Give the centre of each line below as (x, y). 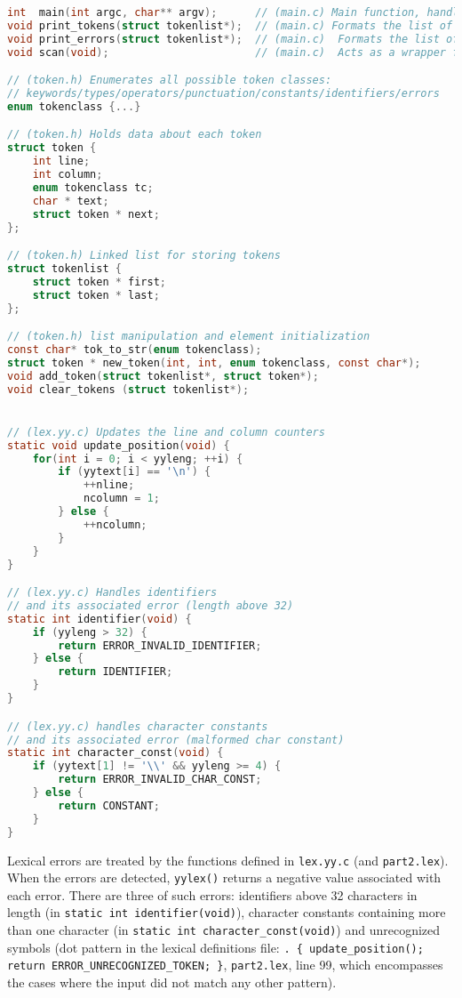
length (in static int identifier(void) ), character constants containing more (227, 912)
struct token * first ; (100, 282)
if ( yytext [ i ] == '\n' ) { (135, 472)
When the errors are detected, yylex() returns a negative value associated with (224, 877)
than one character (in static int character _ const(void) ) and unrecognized (224, 930)
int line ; (61, 161)
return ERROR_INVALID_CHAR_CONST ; (160, 780)
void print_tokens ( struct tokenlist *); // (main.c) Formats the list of (230, 25)
